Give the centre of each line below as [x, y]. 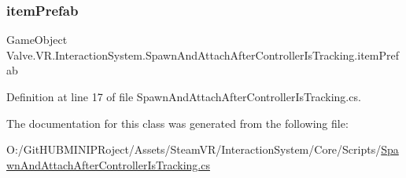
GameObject [37, 40]
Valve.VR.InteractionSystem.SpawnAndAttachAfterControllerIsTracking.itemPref [203, 54]
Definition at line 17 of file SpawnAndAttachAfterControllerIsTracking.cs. [184, 96]
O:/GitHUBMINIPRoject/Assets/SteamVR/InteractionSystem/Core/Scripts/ [194, 149]
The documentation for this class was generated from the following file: [177, 123]
